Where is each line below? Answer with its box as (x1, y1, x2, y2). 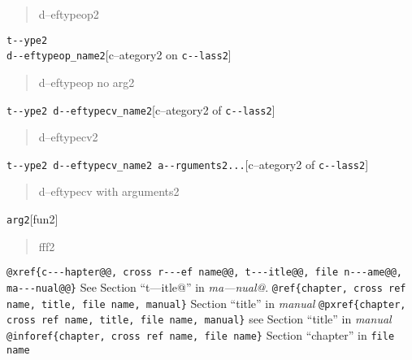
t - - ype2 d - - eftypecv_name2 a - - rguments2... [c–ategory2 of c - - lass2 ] (7, 155, 369, 172)
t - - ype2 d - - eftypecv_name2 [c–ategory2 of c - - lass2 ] (7, 101, 275, 118)
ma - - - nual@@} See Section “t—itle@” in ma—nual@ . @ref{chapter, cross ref (7, 278, 406, 295)
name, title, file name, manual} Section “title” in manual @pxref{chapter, (7, 294, 406, 311)
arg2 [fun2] (7, 210, 59, 227)
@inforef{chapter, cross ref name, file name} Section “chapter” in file (7, 326, 395, 343)
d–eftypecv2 (38, 128, 98, 145)
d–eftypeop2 (38, 6, 99, 22)
